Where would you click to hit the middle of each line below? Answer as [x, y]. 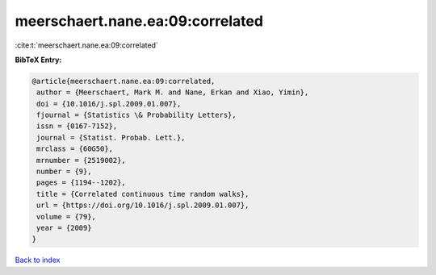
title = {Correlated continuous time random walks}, [143, 194]
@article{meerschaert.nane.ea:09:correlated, [124, 81]
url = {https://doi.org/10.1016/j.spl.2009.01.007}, [143, 205]
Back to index [38, 260]
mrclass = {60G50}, [75, 149]
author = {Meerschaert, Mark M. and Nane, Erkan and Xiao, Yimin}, [173, 92]
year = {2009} [64, 228]
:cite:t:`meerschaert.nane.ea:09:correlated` [87, 45]
